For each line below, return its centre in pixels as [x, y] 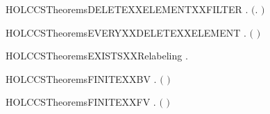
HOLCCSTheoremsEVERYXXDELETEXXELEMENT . [126, 32]
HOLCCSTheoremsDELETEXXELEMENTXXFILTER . [127, 9]
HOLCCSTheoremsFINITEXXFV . [81, 102]
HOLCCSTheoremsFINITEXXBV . [81, 78]
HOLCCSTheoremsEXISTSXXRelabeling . [97, 56]
